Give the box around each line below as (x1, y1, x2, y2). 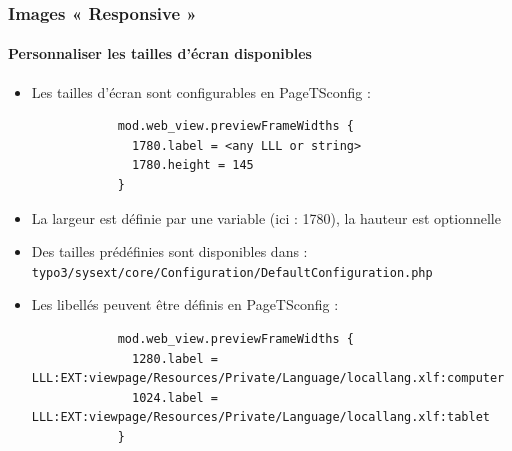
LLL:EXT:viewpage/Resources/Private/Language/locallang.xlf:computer (31, 371, 505, 386)
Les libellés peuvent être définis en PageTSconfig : (31, 294, 339, 315)
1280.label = (132, 351, 218, 366)
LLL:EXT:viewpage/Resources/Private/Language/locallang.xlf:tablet (31, 410, 490, 425)
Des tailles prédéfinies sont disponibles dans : (31, 241, 308, 262)
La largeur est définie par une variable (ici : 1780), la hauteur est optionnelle (31, 207, 501, 228)
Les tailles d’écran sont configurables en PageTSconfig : (31, 81, 371, 102)
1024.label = (132, 390, 218, 405)
